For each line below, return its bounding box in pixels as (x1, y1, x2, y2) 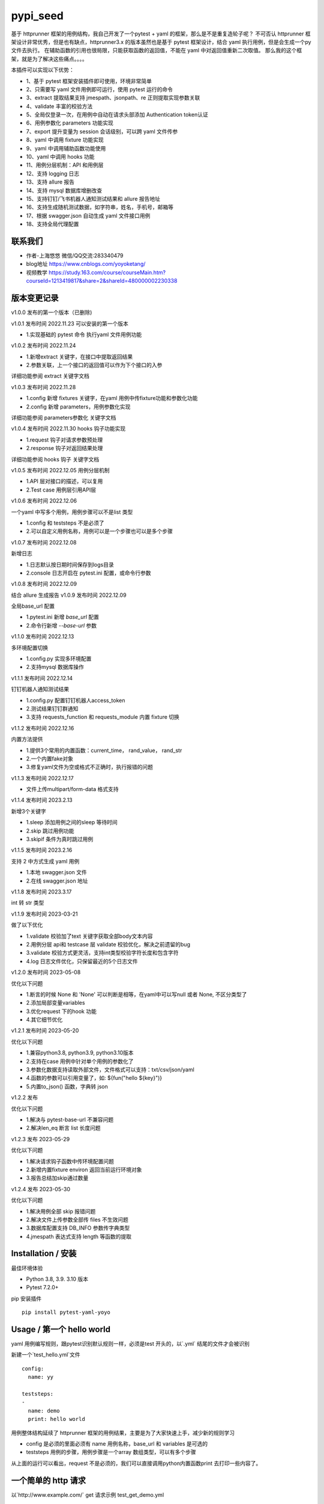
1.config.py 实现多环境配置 (26, 655, 92, 662)
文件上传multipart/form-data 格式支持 (26, 786, 119, 793)
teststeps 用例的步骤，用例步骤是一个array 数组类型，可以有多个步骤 (26, 1449, 196, 1456)
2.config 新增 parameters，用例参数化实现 (26, 403, 131, 410)
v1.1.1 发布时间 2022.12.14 (11, 674, 73, 682)
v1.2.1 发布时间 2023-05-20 (11, 1027, 79, 1034)
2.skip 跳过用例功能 (26, 827, 74, 834)
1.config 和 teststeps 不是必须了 (26, 519, 104, 526)
